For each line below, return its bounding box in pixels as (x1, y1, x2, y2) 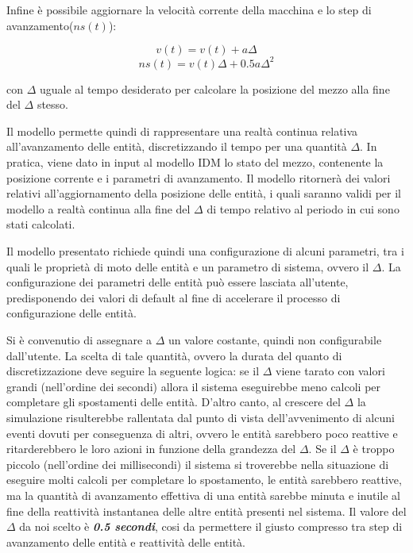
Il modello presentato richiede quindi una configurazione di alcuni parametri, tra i (6, 243, 404, 259)
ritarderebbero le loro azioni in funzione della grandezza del (6, 440, 296, 457)
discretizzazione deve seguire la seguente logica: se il (6, 363, 260, 379)
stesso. (37, 96, 68, 113)
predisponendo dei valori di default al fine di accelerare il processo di (6, 289, 341, 305)
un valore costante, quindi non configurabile (168, 332, 382, 348)
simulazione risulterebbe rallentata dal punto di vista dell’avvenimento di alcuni (6, 409, 395, 425)
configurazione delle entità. (6, 305, 137, 321)
